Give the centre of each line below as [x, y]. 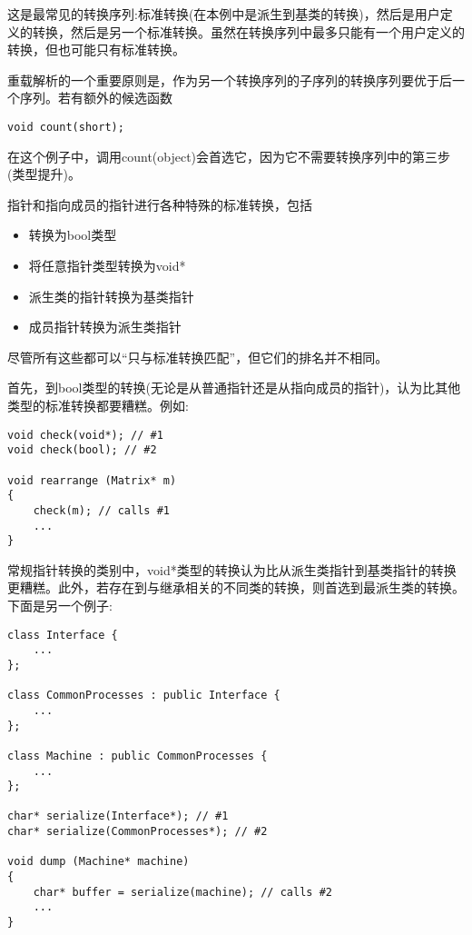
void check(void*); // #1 [85, 435]
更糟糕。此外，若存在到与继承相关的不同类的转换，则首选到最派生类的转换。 [236, 587]
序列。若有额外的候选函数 [96, 98]
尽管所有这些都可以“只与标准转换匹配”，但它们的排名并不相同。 [198, 357]
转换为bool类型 [73, 235]
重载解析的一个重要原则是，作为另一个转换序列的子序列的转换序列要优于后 [230, 80]
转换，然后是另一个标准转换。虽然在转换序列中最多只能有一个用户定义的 [248, 31]
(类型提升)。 [44, 174]
